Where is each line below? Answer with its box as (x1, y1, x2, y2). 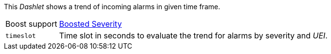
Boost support (5, 19, 57, 29)
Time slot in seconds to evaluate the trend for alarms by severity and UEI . (59, 31, 328, 40)
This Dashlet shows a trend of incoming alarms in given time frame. (4, 2, 221, 11)
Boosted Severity (59, 19, 122, 29)
